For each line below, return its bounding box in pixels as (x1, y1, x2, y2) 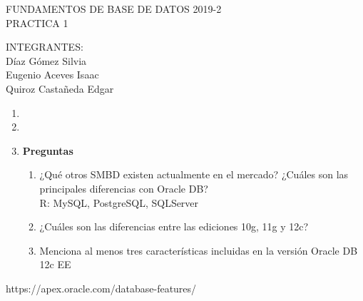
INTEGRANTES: (6, 39, 83, 54)
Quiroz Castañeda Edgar (6, 81, 114, 96)
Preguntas (22, 143, 73, 158)
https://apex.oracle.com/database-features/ (6, 280, 197, 295)
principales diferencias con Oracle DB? (39, 180, 208, 195)
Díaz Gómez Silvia (6, 53, 87, 68)
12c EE (39, 257, 71, 272)
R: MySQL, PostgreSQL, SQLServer (39, 195, 199, 210)
